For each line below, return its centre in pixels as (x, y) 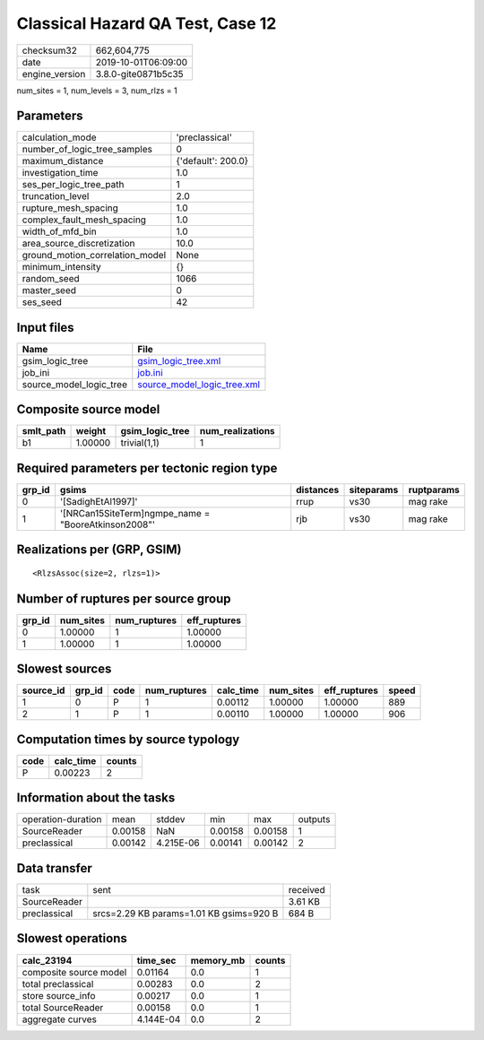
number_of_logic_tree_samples (87, 150)
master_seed (49, 290)
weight (91, 431)
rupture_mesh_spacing (70, 208)
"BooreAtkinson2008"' (108, 524)
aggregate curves (60, 1019)
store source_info (59, 995)
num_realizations (237, 431)
